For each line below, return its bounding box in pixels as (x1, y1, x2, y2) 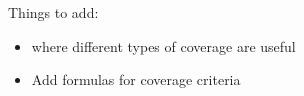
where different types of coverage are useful (31, 35, 296, 56)
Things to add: (8, 2, 99, 22)
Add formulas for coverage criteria (31, 69, 241, 90)
